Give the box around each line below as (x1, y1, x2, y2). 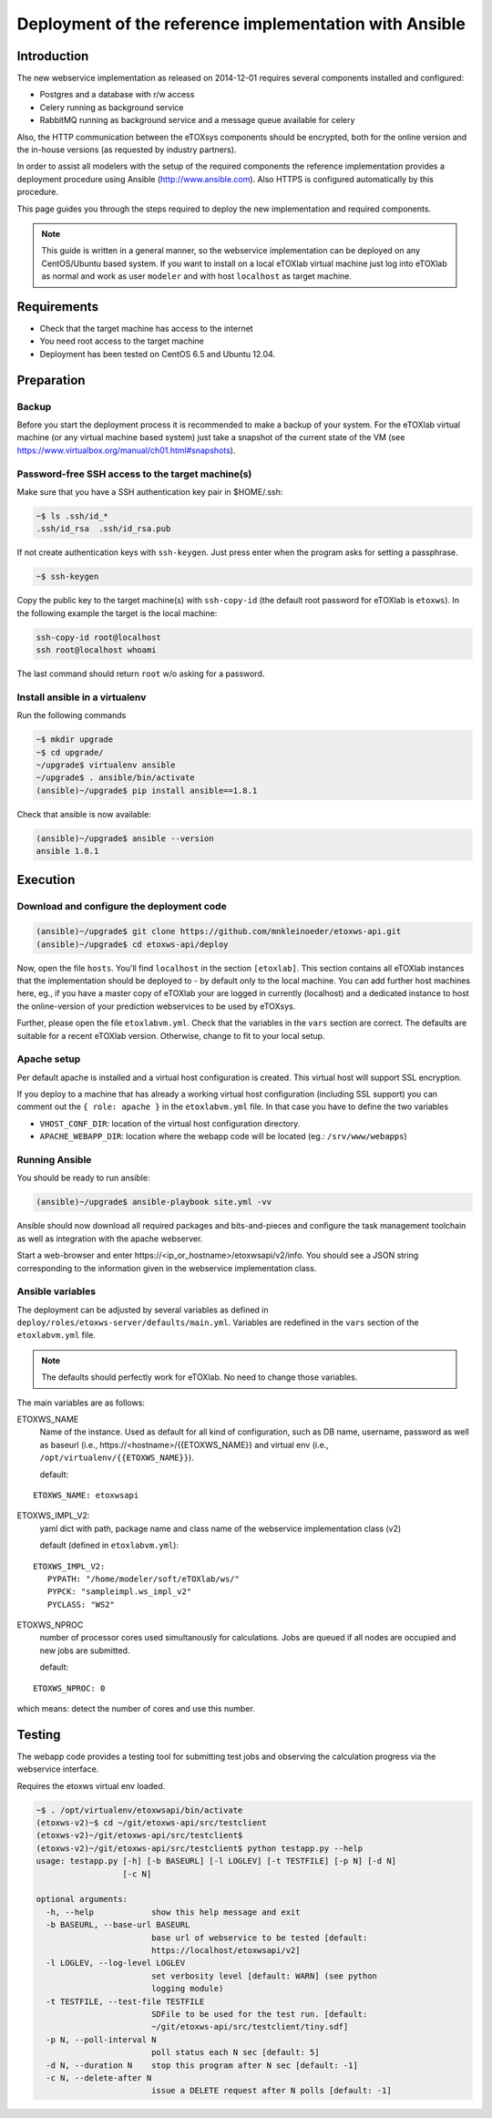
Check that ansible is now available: (16, 808, 152, 819)
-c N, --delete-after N (46, 2072, 152, 2082)
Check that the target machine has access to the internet (39, 324, 254, 334)
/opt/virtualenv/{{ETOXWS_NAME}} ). (39, 1452, 195, 1463)
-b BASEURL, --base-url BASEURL (46, 1919, 190, 1930)
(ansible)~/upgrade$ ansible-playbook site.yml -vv (36, 1197, 272, 1208)
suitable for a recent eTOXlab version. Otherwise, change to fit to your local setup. (16, 1030, 325, 1041)
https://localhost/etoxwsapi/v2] (150, 1945, 301, 1955)
